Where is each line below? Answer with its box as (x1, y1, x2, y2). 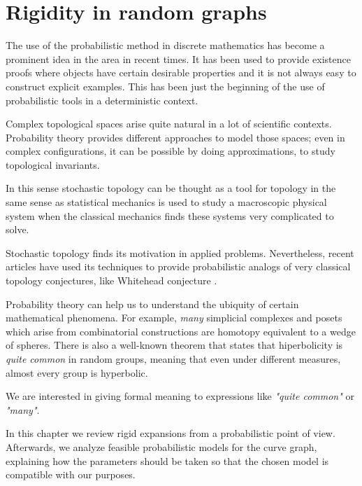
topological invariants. (6, 157, 100, 172)
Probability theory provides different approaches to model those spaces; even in (6, 130, 345, 144)
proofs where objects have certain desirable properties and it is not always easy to (6, 65, 356, 80)
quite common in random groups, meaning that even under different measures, (6, 352, 341, 366)
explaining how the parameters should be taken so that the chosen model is (6, 453, 329, 468)
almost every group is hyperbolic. (6, 365, 148, 380)
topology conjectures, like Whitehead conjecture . (6, 273, 217, 288)
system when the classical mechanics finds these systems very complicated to (6, 208, 334, 223)
